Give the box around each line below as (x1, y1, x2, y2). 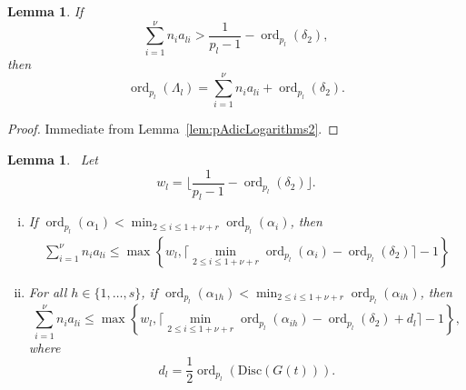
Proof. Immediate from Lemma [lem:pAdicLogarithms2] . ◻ (7, 119, 339, 138)
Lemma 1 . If (7, 2, 84, 20)
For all (28, 282, 67, 301)
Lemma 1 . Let (7, 150, 99, 169)
